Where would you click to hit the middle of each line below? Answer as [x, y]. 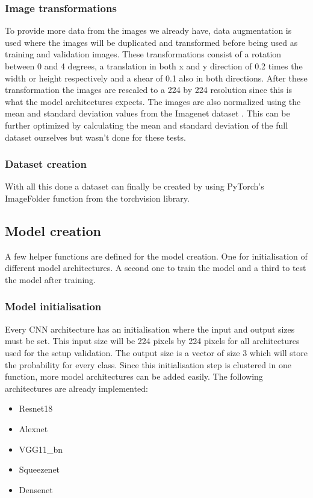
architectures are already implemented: [76, 388]
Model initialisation [53, 306]
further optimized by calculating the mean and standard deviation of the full [147, 125]
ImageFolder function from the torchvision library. [97, 198]
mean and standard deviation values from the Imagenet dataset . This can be [147, 113]
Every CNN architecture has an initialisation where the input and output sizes [150, 329]
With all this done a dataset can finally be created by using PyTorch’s [135, 186]
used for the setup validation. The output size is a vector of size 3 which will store [156, 352]
